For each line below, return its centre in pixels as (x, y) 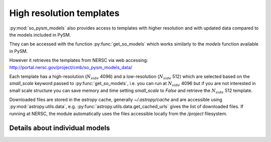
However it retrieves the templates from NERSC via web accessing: (79, 60)
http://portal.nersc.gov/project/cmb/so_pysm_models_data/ (71, 67)
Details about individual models (60, 128)
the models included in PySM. (40, 34)
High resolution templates (64, 13)
